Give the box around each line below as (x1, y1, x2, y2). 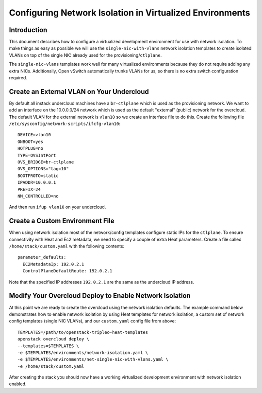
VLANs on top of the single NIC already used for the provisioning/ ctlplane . (9, 52, 162, 58)
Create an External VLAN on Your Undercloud (9, 88, 149, 96)
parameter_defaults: (17, 254, 66, 260)
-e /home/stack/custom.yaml (17, 363, 84, 369)
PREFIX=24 (17, 186, 41, 192)
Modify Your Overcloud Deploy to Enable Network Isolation (9, 292, 191, 300)
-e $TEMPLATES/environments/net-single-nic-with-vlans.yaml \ (17, 357, 169, 362)
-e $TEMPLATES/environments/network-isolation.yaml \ (17, 350, 148, 355)
